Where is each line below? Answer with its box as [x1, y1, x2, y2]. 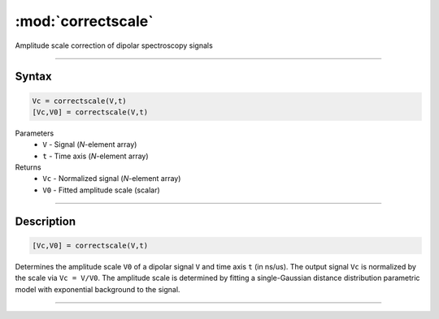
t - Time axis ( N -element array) [42, 151, 150, 161]
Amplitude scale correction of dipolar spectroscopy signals [15, 41, 213, 50]
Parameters [15, 128, 54, 138]
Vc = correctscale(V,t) [32, 96, 128, 106]
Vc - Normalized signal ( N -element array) [42, 174, 181, 183]
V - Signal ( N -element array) [42, 140, 137, 149]
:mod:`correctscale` [15, 12, 154, 30]
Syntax [15, 70, 52, 84]
